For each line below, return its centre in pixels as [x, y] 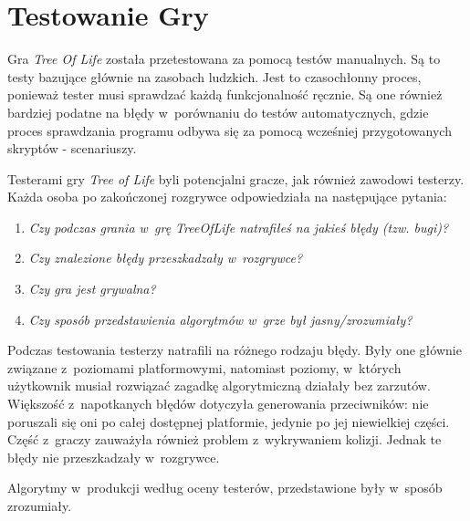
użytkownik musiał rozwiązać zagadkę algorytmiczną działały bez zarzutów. [219, 386]
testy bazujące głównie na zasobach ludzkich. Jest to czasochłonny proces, [214, 76]
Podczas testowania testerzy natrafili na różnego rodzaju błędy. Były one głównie [235, 350]
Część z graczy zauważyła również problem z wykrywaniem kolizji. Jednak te [225, 439]
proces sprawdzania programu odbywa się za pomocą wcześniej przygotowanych [230, 130]
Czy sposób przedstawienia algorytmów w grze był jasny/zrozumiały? [220, 319]
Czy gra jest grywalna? [92, 289]
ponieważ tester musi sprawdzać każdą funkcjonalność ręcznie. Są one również [225, 94]
